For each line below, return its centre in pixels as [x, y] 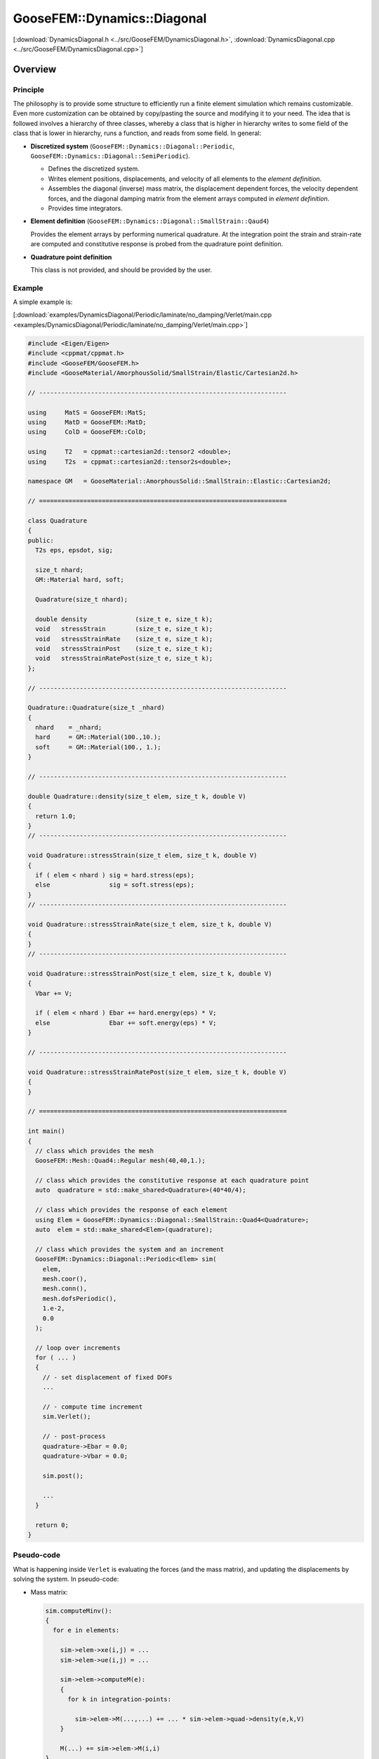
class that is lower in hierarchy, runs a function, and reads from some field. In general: [137, 133]
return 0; [52, 1525]
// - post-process [74, 1436]
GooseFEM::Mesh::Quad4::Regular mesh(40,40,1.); [121, 1161]
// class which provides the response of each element [132, 1210]
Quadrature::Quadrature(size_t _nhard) [96, 708]
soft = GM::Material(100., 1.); [98, 747]
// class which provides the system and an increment [130, 1249]
